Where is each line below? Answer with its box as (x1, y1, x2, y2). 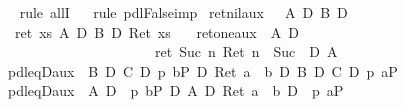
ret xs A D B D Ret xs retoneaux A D (14, 21, 299, 42)
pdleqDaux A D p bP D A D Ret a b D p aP (7, 80, 344, 101)
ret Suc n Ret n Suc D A (154, 41, 338, 62)
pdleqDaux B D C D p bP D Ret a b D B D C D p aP (7, 60, 398, 81)
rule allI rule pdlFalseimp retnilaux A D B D (19, 2, 348, 22)
